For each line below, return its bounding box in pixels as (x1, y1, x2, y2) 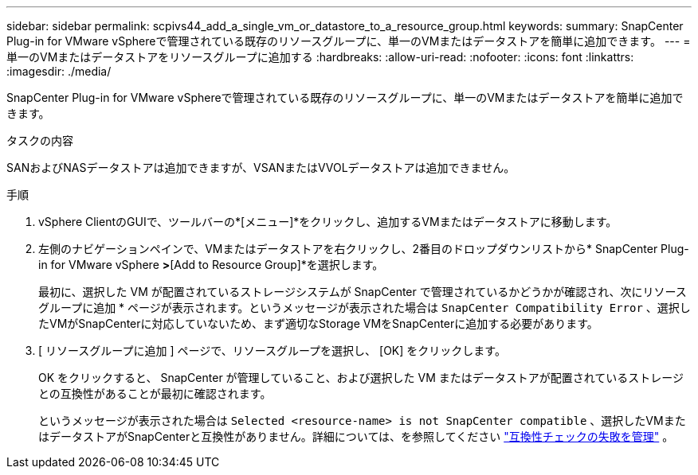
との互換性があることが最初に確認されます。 (38, 387, 272, 400)
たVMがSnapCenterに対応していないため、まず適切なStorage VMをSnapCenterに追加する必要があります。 (38, 317, 598, 330)
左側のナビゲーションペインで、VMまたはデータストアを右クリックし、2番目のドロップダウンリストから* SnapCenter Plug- (38, 242, 689, 255)
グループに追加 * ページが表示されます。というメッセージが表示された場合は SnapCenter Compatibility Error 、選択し (38, 301, 691, 314)
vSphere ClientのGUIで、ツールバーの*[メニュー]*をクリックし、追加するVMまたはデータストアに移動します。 (38, 215, 618, 228)
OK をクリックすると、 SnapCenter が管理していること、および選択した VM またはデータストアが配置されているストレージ (38, 371, 684, 384)
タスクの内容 (6, 134, 73, 147)
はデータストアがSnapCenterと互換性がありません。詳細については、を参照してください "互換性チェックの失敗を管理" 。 (38, 430, 674, 443)
